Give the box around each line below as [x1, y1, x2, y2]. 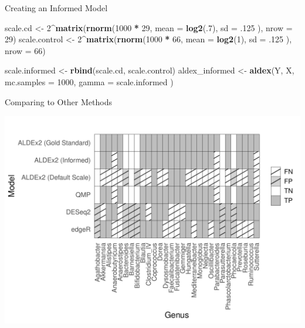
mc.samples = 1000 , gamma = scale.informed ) [5, 75, 174, 88]
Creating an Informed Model [5, 2, 108, 14]
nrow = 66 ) [5, 44, 46, 56]
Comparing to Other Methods [5, 95, 112, 108]
